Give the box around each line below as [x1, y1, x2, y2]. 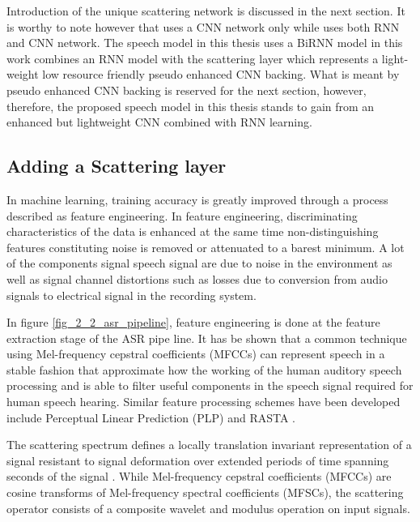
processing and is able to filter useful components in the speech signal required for [6, 377, 414, 394]
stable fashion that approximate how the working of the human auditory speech [6, 361, 402, 378]
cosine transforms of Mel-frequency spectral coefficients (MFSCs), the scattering [6, 484, 404, 501]
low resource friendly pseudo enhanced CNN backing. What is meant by [42, 66, 400, 83]
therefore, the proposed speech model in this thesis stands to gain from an [6, 97, 375, 114]
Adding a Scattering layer [6, 153, 227, 178]
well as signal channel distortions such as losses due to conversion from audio [6, 270, 388, 287]
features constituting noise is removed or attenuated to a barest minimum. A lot [6, 238, 405, 255]
